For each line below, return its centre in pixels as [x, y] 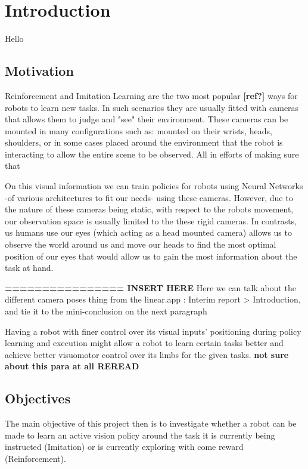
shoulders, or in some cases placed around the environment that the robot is [144, 142]
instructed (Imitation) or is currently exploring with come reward [124, 447]
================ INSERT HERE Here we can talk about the [150, 287]
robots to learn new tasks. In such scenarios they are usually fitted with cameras [152, 107]
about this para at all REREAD [72, 366]
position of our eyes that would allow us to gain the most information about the [151, 256]
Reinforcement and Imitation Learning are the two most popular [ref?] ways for [151, 95]
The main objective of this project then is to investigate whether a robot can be [151, 423]
